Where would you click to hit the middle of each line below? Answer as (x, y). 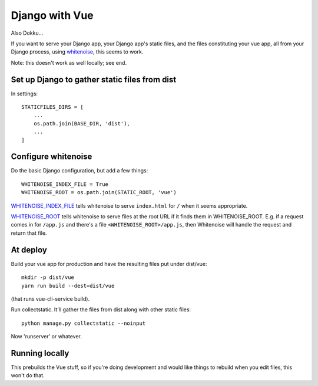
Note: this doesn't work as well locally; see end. (69, 62)
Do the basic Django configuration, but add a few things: (79, 171)
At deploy (29, 250)
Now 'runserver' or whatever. (47, 337)
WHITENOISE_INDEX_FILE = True (65, 184)
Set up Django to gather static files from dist (94, 79)
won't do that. (28, 375)
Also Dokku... (27, 33)
